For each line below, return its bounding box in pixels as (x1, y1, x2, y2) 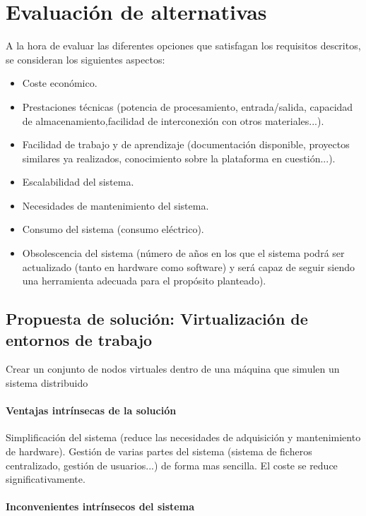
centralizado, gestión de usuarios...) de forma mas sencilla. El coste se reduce (6, 457, 338, 472)
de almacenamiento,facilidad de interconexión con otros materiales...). (22, 113, 324, 128)
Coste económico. (22, 76, 98, 90)
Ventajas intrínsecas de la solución (6, 403, 177, 418)
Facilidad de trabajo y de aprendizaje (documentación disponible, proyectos (22, 137, 350, 152)
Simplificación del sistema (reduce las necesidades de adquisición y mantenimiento (6, 430, 361, 445)
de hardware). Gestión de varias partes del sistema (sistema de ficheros (6, 444, 312, 459)
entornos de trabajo (6, 328, 153, 350)
